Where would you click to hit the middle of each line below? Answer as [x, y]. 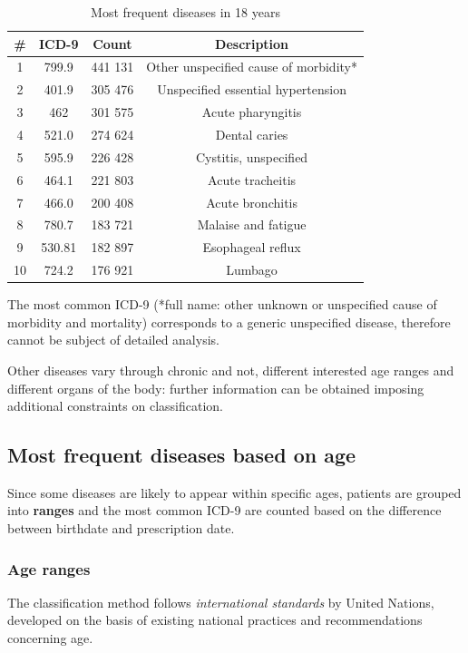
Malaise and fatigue [252, 224]
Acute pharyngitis [252, 112]
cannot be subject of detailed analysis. [113, 340]
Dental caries [252, 134]
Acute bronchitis [252, 202]
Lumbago [252, 270]
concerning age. [50, 638]
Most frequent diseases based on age [182, 455]
